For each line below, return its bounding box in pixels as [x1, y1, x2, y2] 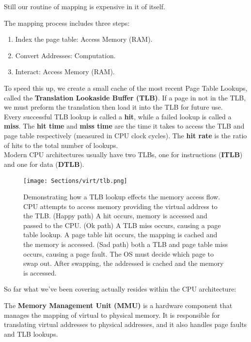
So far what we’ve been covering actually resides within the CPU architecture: [4, 284, 236, 294]
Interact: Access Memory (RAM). [15, 66, 115, 77]
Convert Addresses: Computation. [15, 50, 116, 60]
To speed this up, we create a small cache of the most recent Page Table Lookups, [4, 82, 248, 93]
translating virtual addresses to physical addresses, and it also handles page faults [4, 319, 247, 329]
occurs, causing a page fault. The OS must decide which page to [23, 248, 214, 259]
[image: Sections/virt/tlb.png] [23, 178, 127, 185]
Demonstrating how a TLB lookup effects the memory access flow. [23, 191, 220, 201]
